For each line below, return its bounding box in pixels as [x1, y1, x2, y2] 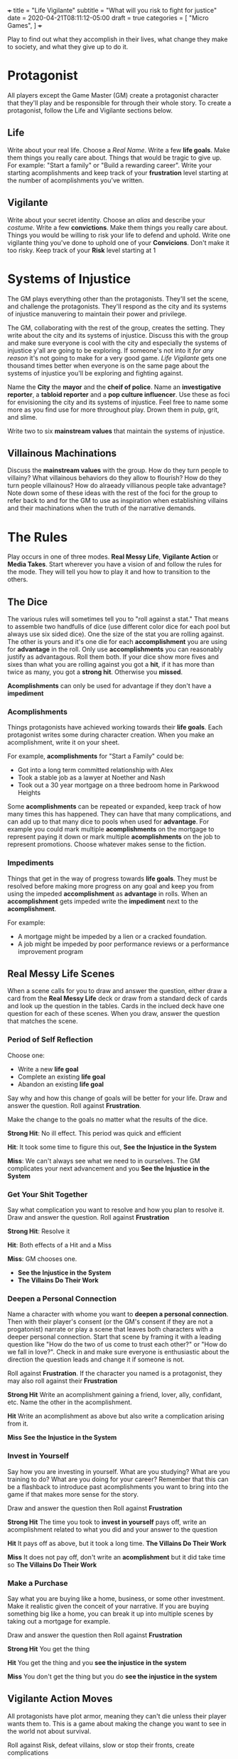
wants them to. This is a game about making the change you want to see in [7, 1719, 227, 1728]
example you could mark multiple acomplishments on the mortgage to [7, 825, 215, 834]
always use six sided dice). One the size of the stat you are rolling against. [7, 630, 225, 638]
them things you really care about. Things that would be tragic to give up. [7, 153, 222, 162]
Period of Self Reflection [7, 1034, 94, 1044]
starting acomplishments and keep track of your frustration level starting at [7, 168, 229, 177]
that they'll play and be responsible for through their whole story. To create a [7, 98, 232, 107]
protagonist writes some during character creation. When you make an [7, 730, 215, 740]
